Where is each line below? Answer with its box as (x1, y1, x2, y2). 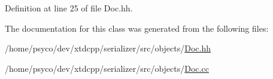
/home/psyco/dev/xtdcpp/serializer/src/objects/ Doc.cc (5, 62, 209, 74)
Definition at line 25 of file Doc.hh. (5, 2, 133, 14)
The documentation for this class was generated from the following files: (5, 22, 269, 34)
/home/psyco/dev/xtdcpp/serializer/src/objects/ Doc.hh (5, 42, 211, 54)
